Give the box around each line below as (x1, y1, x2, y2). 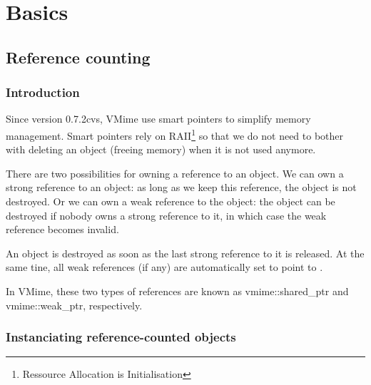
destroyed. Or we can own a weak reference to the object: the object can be (6, 194, 335, 208)
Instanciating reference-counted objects (6, 328, 236, 346)
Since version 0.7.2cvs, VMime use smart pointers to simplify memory (6, 111, 311, 126)
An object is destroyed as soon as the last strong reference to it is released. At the (6, 245, 365, 260)
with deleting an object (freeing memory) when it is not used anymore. (6, 142, 316, 157)
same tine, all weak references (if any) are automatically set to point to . (6, 260, 323, 274)
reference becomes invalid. (6, 222, 119, 237)
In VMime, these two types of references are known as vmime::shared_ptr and (6, 283, 349, 298)
